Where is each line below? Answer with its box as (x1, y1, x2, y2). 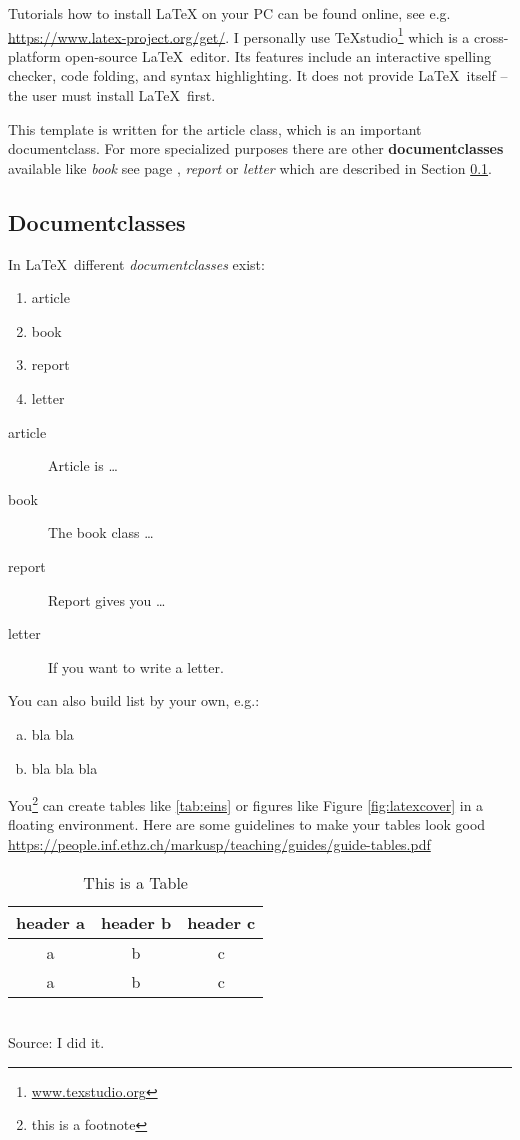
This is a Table (83, 870, 188, 894)
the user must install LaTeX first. (8, 85, 216, 106)
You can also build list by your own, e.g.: (8, 690, 260, 711)
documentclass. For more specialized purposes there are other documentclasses (8, 138, 504, 159)
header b (100, 910, 172, 934)
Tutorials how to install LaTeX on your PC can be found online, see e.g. (8, 3, 451, 23)
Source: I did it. (8, 1032, 105, 1053)
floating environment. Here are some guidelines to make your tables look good (8, 814, 486, 835)
